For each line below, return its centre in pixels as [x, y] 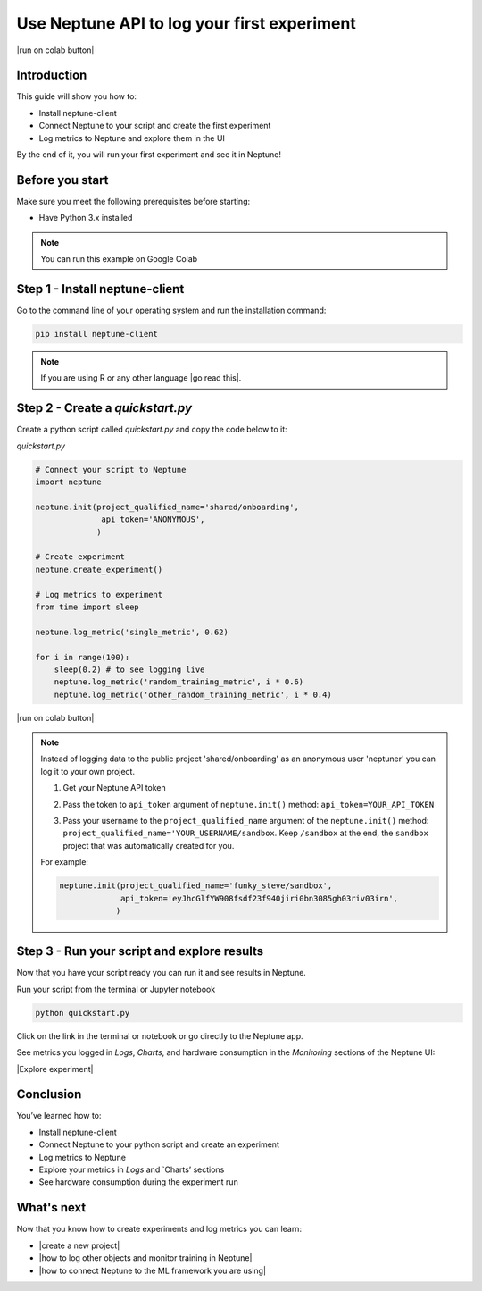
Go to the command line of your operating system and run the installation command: [171, 310]
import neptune [68, 482]
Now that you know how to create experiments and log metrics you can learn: [159, 1229]
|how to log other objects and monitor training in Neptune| [145, 1258]
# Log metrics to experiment [99, 595]
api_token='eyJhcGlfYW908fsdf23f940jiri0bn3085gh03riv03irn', [260, 898]
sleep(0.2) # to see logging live [129, 669]
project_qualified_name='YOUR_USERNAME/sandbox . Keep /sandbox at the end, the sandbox [245, 833]
